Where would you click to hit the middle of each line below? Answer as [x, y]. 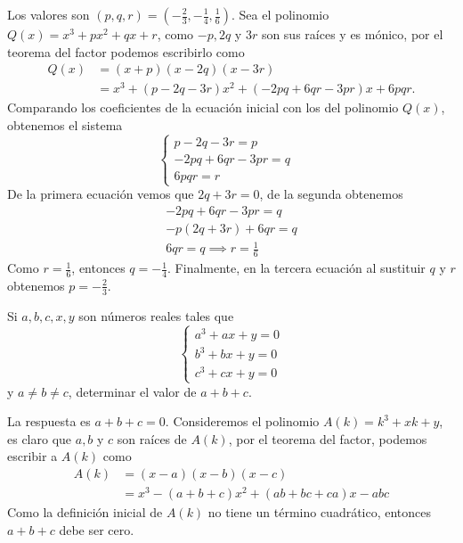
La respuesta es [49, 421]
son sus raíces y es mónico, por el [352, 34]
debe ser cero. [97, 529]
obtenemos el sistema [65, 124]
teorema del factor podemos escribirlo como [126, 51]
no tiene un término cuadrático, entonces [320, 512]
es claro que [40, 438]
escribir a [32, 456]
